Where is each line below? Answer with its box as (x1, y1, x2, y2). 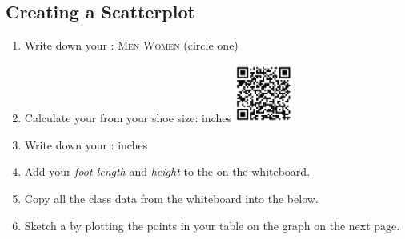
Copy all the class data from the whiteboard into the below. (24, 190, 319, 207)
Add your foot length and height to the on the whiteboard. (24, 163, 311, 180)
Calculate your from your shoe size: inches (24, 110, 231, 126)
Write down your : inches (24, 136, 148, 153)
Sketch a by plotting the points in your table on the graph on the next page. (24, 217, 400, 233)
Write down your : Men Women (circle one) (24, 37, 239, 54)
